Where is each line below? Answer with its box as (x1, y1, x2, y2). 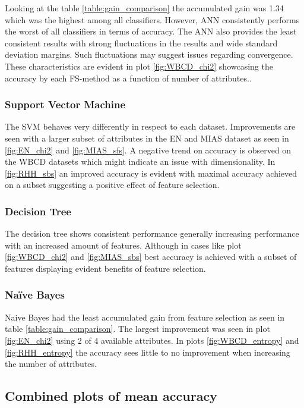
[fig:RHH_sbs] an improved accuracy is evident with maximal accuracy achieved (5, 167, 297, 179)
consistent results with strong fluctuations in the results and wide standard (5, 36, 278, 49)
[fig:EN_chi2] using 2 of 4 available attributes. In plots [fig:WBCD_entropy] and (5, 334, 299, 346)
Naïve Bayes (5, 287, 65, 302)
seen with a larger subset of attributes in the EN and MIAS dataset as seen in (5, 131, 289, 144)
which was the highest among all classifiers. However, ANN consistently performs (5, 13, 300, 26)
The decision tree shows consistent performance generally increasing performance (5, 227, 299, 240)
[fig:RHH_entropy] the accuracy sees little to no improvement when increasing (5, 346, 290, 358)
